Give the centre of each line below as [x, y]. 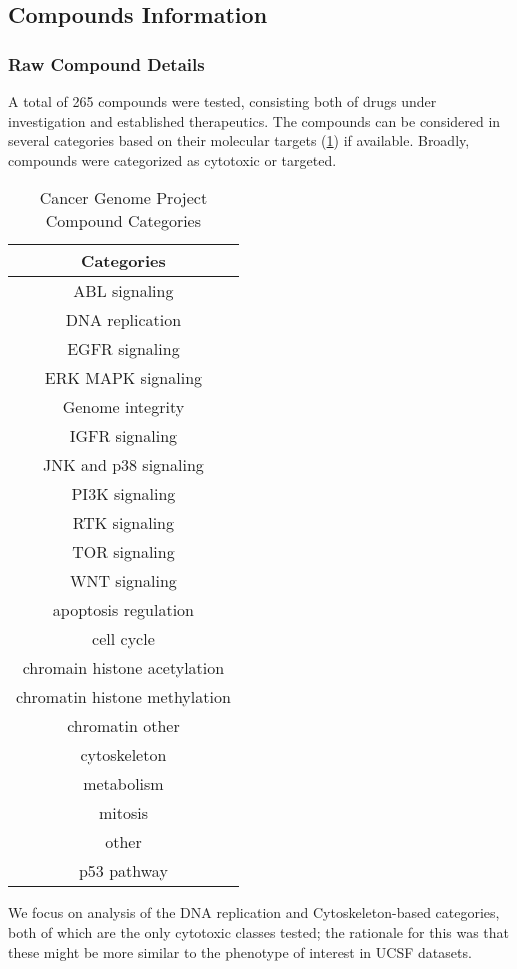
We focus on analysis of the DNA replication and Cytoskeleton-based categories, [254, 912]
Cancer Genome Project [123, 198]
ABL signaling [123, 291]
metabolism [123, 784]
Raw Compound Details [106, 63]
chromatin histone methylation [123, 697]
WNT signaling [123, 581]
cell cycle [123, 639]
